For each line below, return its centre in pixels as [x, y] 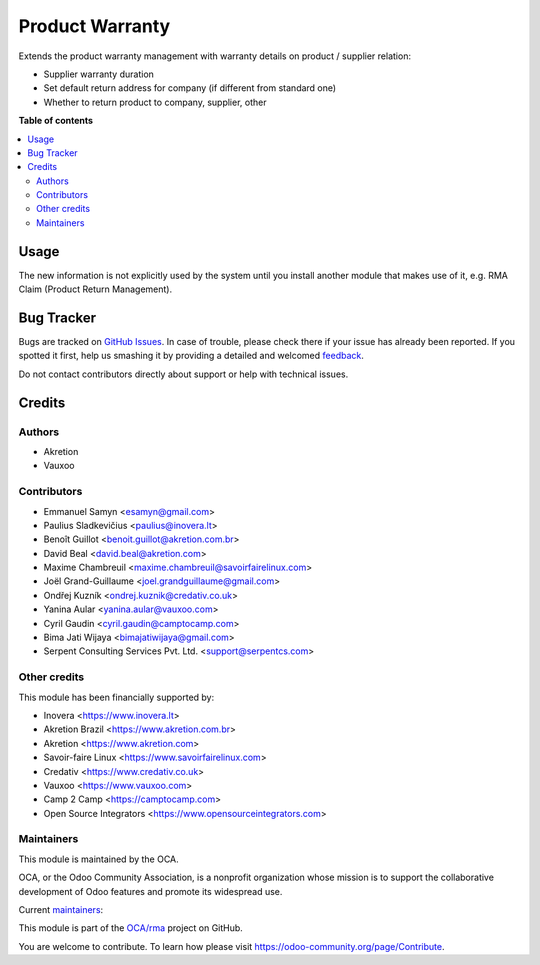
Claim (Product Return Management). [95, 289]
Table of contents [56, 121]
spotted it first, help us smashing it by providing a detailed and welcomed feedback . [191, 356]
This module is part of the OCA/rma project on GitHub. [131, 928]
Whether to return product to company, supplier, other [155, 102]
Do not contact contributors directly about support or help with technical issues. [183, 374]
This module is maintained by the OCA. [98, 859]
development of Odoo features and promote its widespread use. [150, 891]
